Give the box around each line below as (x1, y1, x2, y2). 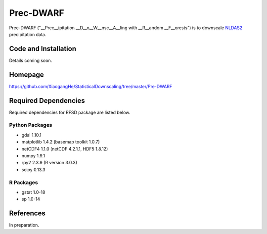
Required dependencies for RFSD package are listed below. (9, 109, 131, 115)
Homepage (9, 70, 44, 79)
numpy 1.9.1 (21, 152, 45, 158)
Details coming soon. (9, 57, 52, 63)
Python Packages (9, 122, 52, 129)
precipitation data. (9, 31, 46, 37)
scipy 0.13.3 (21, 166, 45, 173)
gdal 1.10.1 (21, 132, 42, 138)
